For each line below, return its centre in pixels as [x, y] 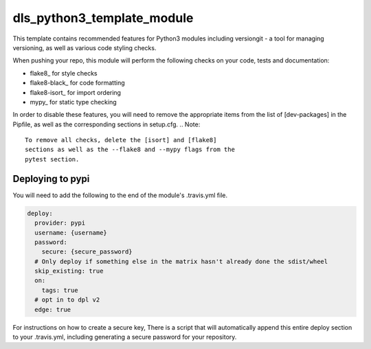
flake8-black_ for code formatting [77, 83]
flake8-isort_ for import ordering [76, 92]
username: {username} [71, 233]
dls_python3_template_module [103, 18]
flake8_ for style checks [64, 73]
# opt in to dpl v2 [67, 300]
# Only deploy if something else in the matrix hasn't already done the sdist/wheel [181, 261]
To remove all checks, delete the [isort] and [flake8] [121, 140]
